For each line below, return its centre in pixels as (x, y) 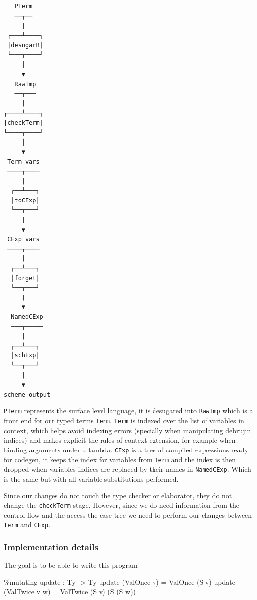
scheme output (27, 394)
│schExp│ (25, 356)
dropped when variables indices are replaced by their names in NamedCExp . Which (128, 469)
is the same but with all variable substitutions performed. (91, 478)
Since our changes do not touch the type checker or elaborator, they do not (118, 495)
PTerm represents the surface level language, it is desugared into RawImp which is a (128, 411)
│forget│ (25, 278)
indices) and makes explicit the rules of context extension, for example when (120, 440)
